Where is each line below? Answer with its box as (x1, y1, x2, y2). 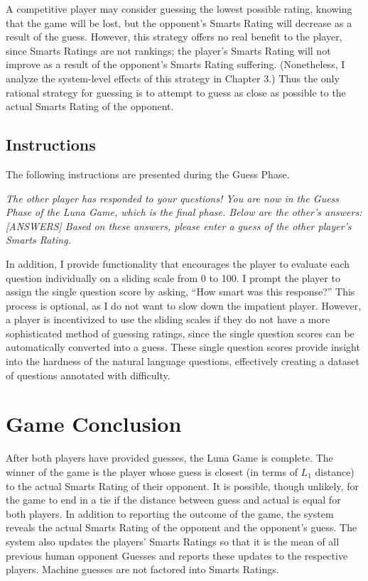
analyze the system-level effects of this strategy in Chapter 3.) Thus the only (6, 70, 340, 85)
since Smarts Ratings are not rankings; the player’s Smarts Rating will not (6, 43, 331, 58)
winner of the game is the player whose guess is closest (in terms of (6, 464, 298, 479)
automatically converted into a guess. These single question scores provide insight (6, 340, 360, 354)
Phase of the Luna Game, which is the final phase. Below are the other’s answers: (6, 205, 362, 219)
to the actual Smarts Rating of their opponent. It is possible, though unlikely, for (6, 478, 359, 493)
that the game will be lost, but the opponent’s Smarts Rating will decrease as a (6, 15, 352, 30)
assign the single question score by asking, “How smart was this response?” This (6, 284, 355, 299)
